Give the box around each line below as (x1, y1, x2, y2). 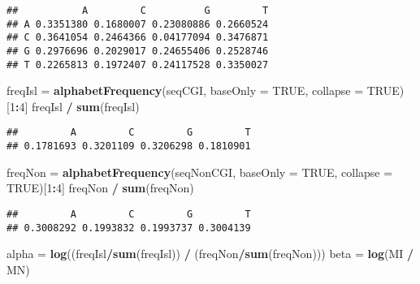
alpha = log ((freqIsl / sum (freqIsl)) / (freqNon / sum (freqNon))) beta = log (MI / (6, 245, 414, 262)
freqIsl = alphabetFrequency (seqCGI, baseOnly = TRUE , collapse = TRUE (6, 82, 400, 99)
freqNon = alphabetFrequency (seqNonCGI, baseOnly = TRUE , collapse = (6, 163, 393, 180)
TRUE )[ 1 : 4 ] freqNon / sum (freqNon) (6, 179, 194, 196)
